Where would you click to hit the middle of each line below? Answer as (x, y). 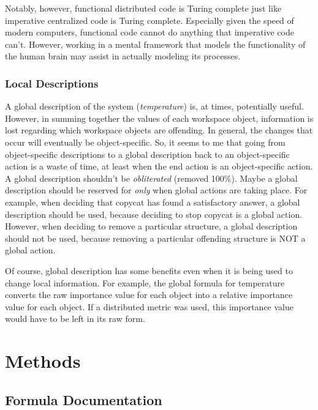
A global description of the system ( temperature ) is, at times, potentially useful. (154, 106)
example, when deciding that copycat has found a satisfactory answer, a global (153, 202)
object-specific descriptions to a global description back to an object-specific (147, 154)
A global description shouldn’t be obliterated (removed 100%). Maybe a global (151, 178)
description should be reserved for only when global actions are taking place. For (156, 190)
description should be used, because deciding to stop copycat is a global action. (154, 214)
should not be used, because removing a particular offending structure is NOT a (155, 238)
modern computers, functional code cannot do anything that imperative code (150, 32)
